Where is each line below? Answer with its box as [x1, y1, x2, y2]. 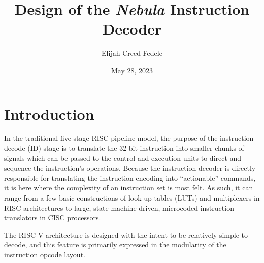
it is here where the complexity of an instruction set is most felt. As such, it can [4, 182, 253, 193]
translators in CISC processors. [4, 212, 101, 223]
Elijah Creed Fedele [102, 48, 162, 58]
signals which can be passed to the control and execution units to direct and [4, 152, 242, 163]
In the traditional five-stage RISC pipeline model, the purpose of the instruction [4, 133, 254, 143]
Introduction [4, 103, 94, 124]
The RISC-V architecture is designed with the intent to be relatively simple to [4, 229, 248, 240]
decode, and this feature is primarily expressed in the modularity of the [4, 239, 226, 250]
